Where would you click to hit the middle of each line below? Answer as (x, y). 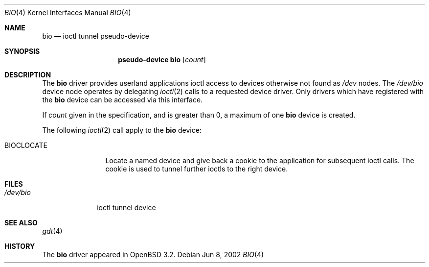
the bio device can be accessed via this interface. (123, 100)
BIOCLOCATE (26, 145)
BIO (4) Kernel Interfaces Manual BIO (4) (68, 12)
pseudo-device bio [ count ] (162, 60)
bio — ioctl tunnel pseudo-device (96, 36)
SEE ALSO (21, 223)
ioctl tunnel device (126, 207)
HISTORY (20, 246)
